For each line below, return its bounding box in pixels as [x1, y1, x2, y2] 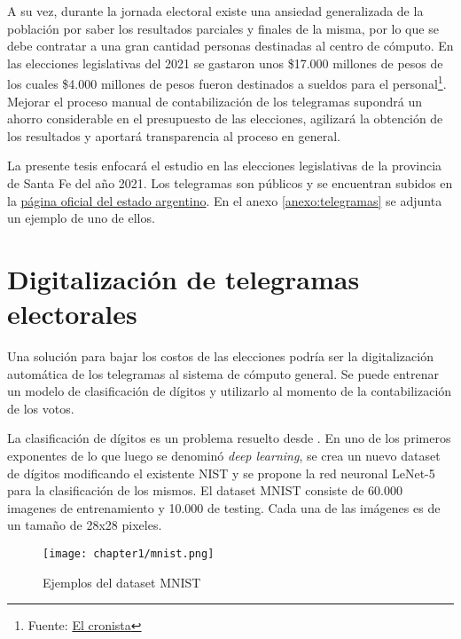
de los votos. [7, 398, 74, 417]
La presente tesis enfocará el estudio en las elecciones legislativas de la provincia [7, 156, 442, 175]
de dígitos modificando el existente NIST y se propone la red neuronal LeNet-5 [7, 463, 435, 482]
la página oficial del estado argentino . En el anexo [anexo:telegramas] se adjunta [7, 191, 442, 209]
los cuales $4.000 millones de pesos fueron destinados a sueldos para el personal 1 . [7, 72, 447, 93]
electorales [7, 296, 137, 332]
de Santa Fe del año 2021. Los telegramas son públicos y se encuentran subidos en [7, 174, 453, 192]
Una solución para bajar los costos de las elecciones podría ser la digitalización [7, 347, 434, 366]
